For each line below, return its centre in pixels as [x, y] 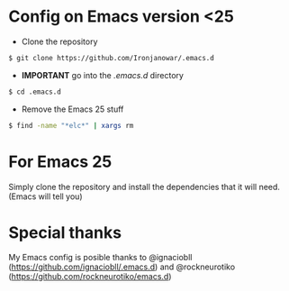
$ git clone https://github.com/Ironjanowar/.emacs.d [112, 58]
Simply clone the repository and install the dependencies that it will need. [144, 186]
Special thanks [65, 232]
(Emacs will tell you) [45, 196]
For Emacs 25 [60, 162]
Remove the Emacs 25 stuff [72, 109]
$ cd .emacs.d [35, 92]
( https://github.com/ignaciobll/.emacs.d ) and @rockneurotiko [122, 267]
